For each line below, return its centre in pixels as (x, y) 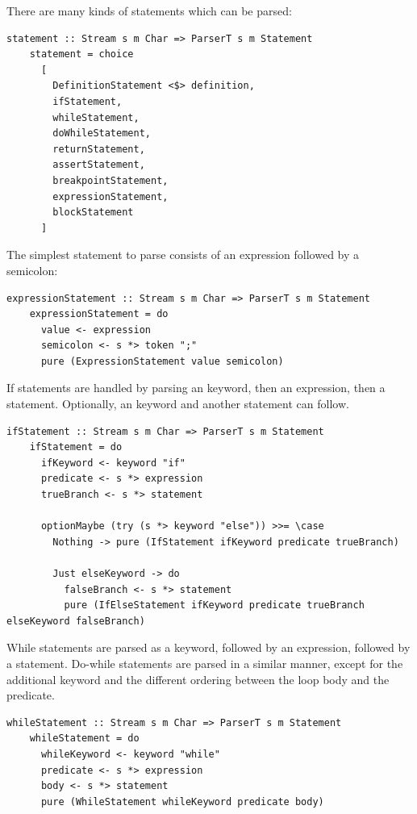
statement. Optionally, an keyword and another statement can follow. (178, 404)
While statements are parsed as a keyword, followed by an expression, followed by (208, 647)
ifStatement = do (76, 447)
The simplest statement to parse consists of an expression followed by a (183, 255)
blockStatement (93, 213)
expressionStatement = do (99, 314)
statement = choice (81, 54)
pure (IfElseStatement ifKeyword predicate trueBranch (214, 605)
